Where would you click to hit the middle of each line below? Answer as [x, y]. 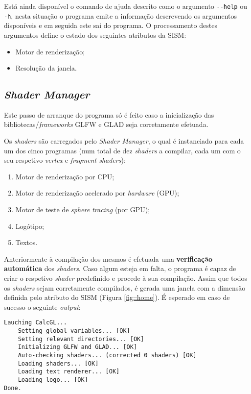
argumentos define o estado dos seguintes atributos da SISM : [95, 35]
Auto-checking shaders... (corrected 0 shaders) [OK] [107, 356]
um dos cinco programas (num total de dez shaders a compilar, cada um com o [122, 150]
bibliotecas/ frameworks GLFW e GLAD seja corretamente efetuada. [106, 124]
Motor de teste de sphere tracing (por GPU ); [83, 209]
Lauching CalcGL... [35, 323]
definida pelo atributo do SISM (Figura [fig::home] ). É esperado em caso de [117, 297]
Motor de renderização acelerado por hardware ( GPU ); [97, 193]
